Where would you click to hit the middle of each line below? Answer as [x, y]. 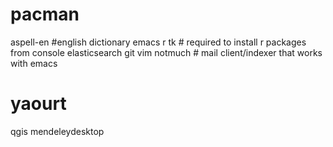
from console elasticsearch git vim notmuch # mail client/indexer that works [166, 52]
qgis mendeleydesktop [57, 131]
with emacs [34, 63]
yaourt [38, 104]
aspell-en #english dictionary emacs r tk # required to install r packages [158, 42]
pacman [45, 14]
